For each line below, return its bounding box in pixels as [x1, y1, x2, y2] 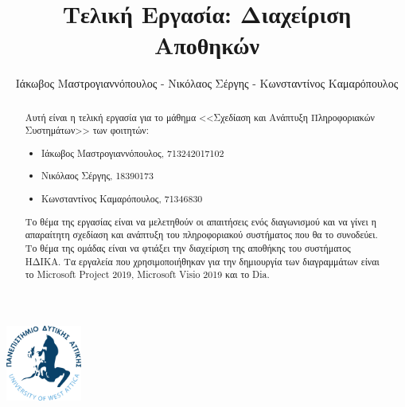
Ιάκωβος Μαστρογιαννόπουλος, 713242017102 [41, 146, 224, 159]
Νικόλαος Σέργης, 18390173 [41, 169, 154, 182]
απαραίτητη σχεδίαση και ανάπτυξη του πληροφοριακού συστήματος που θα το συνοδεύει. [25, 228, 378, 241]
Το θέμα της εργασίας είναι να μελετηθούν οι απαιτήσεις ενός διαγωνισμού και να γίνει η [25, 214, 376, 228]
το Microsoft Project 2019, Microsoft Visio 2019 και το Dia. [25, 268, 270, 281]
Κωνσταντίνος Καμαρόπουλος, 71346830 [41, 192, 203, 205]
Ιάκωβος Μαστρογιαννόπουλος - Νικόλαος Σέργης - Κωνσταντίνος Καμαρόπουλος [15, 75, 399, 92]
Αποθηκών [154, 29, 259, 61]
